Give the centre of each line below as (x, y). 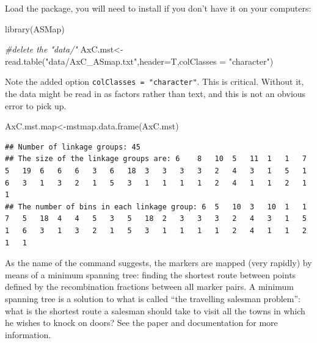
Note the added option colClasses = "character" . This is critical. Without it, (155, 81)
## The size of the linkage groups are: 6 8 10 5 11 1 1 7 (156, 159)
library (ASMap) (35, 28)
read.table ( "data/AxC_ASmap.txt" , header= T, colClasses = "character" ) (139, 61)
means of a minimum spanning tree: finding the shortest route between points (151, 274)
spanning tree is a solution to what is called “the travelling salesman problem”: (153, 298)
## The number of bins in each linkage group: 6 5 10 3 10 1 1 (156, 207)
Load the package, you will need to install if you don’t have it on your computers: (158, 8)
